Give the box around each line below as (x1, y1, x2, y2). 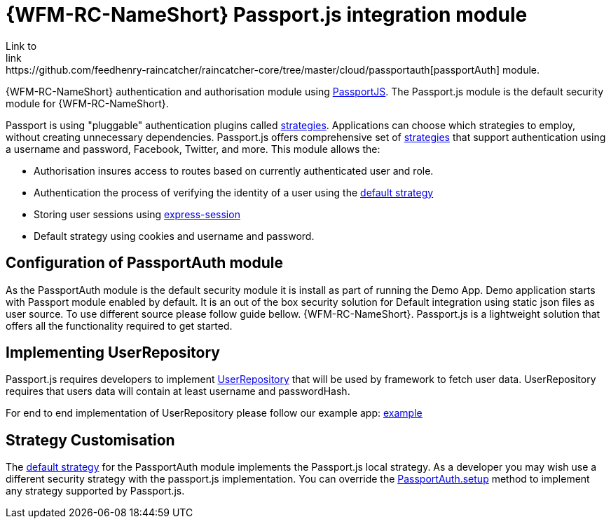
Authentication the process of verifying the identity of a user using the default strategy (34, 186, 434, 199)
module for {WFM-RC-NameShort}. (6, 97, 169, 109)
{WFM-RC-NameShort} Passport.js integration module (6, 3, 528, 27)
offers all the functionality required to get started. (6, 319, 233, 332)
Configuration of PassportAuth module (6, 254, 283, 272)
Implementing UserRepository (6, 344, 220, 362)
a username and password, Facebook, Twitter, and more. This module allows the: (6, 142, 380, 155)
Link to (6, 39, 37, 52)
